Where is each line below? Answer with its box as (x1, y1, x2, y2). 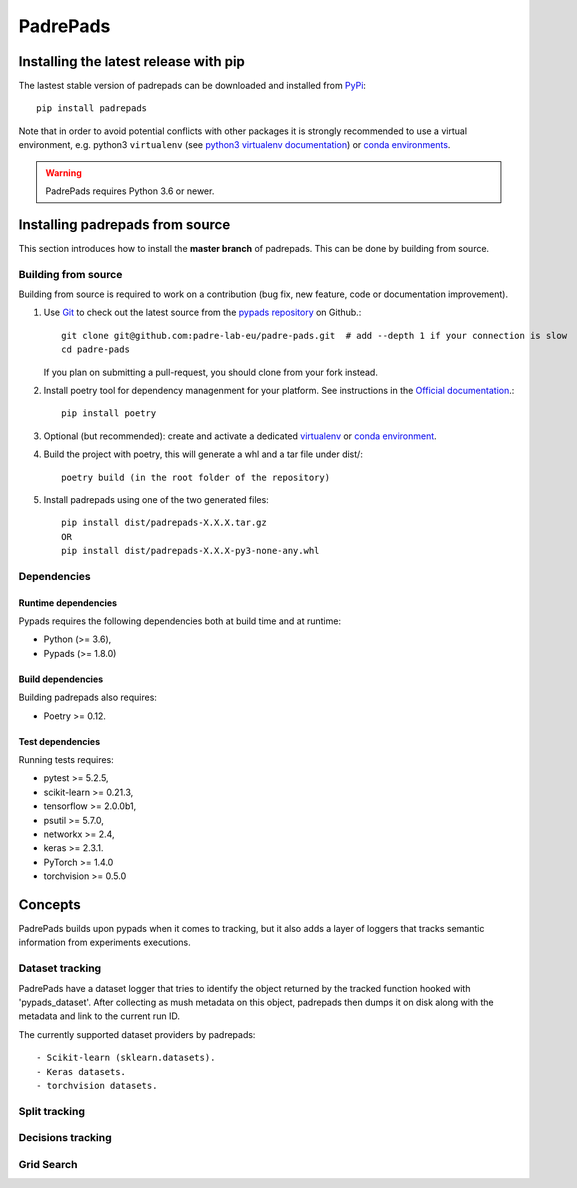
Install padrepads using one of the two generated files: (43, 493, 269, 505)
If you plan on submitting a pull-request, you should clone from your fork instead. (43, 366, 379, 378)
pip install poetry (61, 408, 157, 419)
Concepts (18, 896, 81, 913)
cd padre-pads (61, 344, 130, 355)
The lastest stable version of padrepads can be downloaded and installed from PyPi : (18, 80, 367, 92)
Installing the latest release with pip (18, 53, 245, 70)
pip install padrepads (36, 103, 148, 114)
